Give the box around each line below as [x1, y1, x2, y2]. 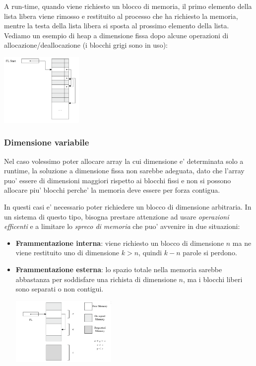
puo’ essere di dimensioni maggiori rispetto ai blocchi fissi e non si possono [4, 175, 231, 185]
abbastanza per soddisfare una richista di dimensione [15, 274, 177, 284]
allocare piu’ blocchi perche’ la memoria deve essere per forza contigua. [4, 185, 220, 195]
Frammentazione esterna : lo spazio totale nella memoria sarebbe [15, 264, 222, 274]
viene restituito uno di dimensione [15, 247, 120, 258]
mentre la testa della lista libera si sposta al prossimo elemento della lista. [4, 20, 229, 31]
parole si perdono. [183, 247, 237, 258]
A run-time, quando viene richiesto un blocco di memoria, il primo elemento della [4, 1, 252, 11]
